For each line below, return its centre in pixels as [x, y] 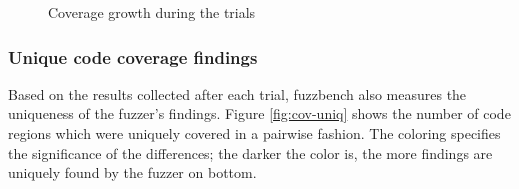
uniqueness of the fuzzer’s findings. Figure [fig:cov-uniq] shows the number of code [259, 113]
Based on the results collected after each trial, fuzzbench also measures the [237, 93]
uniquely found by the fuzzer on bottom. [132, 172]
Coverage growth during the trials [152, 12]
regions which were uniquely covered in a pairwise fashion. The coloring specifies [254, 133]
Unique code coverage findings [133, 56]
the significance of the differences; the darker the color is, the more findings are [250, 152]
